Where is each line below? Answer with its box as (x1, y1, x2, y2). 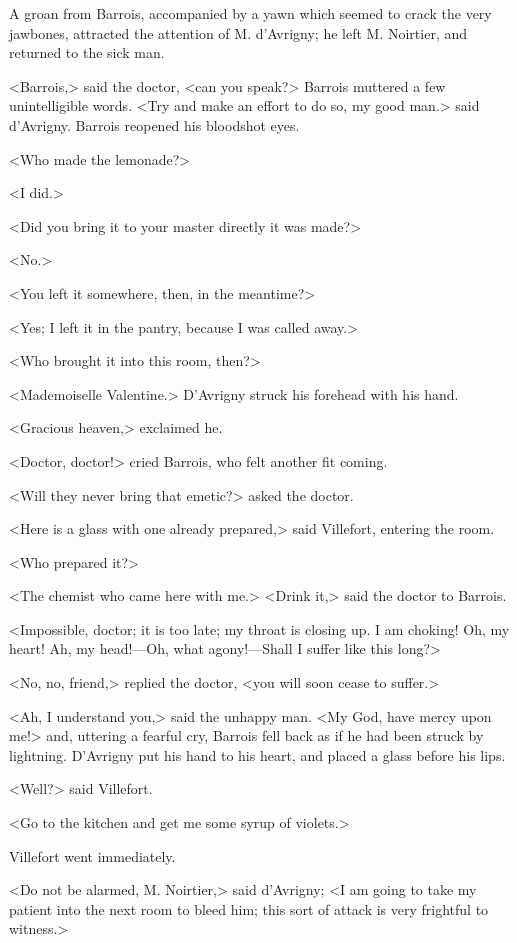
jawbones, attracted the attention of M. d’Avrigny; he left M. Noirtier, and (9, 22, 468, 43)
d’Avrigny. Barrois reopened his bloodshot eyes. (9, 114, 300, 135)
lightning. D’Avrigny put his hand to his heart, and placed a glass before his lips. (9, 744, 506, 765)
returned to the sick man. (9, 42, 165, 63)
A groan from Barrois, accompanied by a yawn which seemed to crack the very (9, 3, 492, 23)
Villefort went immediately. (9, 845, 176, 866)
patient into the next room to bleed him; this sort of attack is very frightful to (9, 898, 489, 919)
